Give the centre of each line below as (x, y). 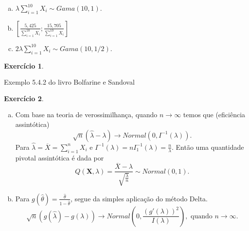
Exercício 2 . (24, 98)
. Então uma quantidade (208, 147)
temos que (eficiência (214, 115)
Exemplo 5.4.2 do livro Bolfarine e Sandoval (69, 82)
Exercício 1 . (24, 65)
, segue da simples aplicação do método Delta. (139, 198)
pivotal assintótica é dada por (60, 157)
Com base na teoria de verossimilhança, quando (86, 115)
